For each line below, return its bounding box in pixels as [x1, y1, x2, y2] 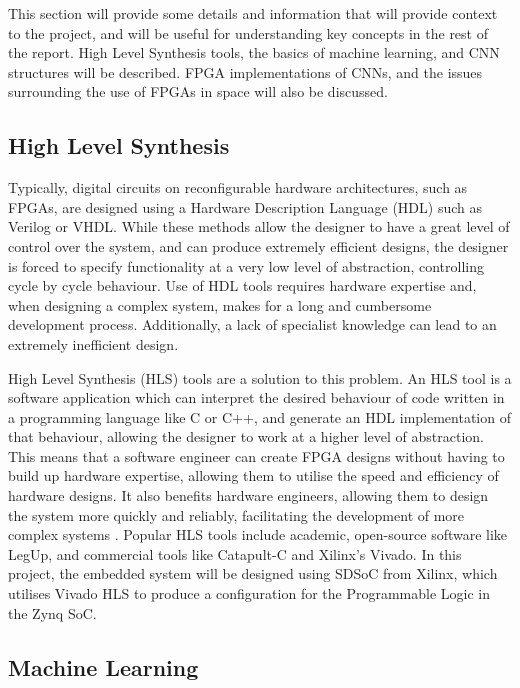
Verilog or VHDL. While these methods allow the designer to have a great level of [8, 216, 510, 237]
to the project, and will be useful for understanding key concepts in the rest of [8, 22, 488, 43]
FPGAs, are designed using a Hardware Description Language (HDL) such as [8, 196, 482, 217]
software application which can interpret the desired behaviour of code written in [8, 387, 505, 408]
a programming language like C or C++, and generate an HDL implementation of [8, 406, 511, 427]
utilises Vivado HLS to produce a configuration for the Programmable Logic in [8, 583, 491, 604]
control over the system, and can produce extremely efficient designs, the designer [8, 235, 509, 256]
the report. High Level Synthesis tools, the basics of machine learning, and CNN [8, 42, 500, 63]
